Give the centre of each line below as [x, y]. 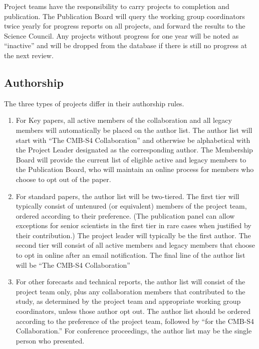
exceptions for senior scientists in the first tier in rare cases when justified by [134, 225]
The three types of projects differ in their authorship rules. [94, 103]
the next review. [29, 55]
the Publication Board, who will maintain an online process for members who [135, 169]
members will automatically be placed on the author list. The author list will [134, 130]
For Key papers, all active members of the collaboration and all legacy [124, 120]
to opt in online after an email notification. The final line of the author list [131, 255]
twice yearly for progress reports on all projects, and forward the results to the [125, 26]
